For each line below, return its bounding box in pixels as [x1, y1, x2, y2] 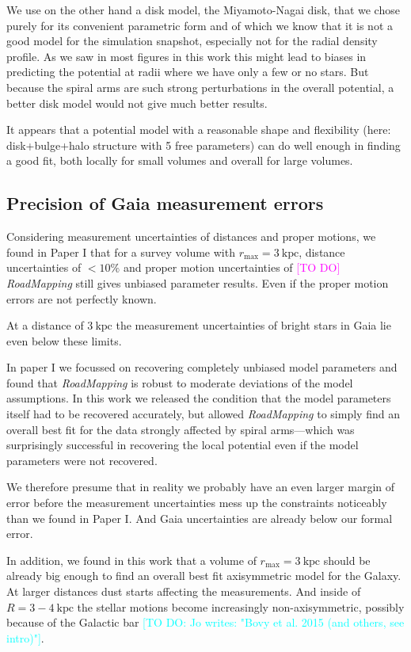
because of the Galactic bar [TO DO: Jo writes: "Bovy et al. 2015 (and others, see [6, 614, 405, 631]
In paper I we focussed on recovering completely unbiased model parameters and [6, 359, 398, 376]
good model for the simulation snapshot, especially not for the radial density [6, 32, 378, 49]
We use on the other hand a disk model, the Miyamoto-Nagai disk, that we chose [6, 2, 400, 17]
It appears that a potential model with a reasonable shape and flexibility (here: [6, 121, 391, 138]
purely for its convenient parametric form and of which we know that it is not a [6, 17, 394, 33]
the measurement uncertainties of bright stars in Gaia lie [116, 317, 391, 334]
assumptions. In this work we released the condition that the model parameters [6, 390, 391, 406]
